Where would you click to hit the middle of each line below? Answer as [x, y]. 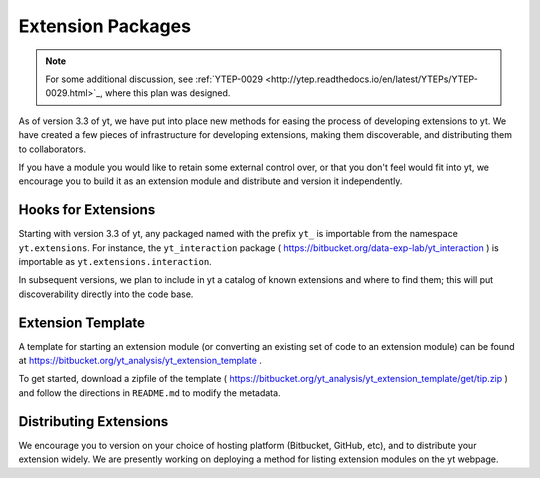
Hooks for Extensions [87, 210]
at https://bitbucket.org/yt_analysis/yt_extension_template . [140, 361]
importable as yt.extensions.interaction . [115, 261]
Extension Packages [105, 26]
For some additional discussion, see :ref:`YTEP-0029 [154, 79]
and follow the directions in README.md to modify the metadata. [149, 392]
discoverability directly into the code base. [106, 294]
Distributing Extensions [93, 421]
